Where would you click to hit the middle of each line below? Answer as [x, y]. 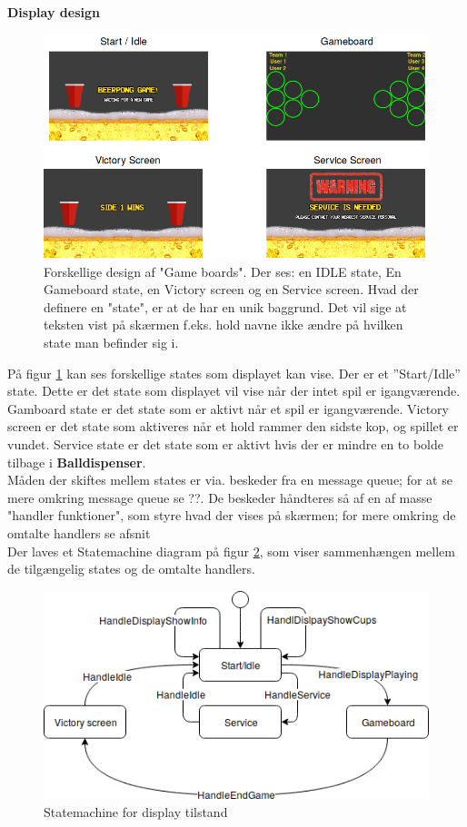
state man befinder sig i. [111, 343]
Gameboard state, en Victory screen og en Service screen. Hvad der [231, 289]
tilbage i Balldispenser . [77, 462]
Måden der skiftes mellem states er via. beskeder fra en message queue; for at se [230, 480]
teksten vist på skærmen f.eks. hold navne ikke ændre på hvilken [224, 325]
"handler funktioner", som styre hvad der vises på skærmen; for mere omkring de [232, 515]
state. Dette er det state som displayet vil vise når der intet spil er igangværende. [234, 391]
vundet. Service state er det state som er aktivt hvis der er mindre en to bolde [226, 444]
